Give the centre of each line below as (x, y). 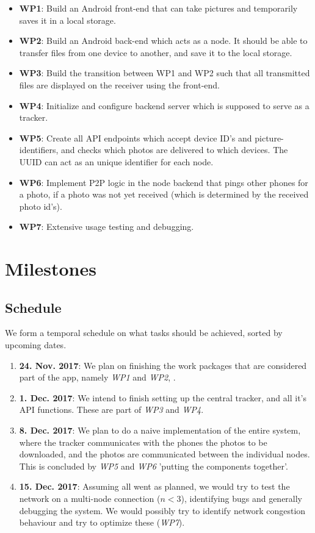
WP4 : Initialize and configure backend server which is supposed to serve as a (164, 105)
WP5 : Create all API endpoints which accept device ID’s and (136, 138)
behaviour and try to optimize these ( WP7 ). (102, 522)
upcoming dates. (36, 345)
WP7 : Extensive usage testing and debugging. (107, 227)
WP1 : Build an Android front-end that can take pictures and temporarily (158, 8)
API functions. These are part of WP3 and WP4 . (111, 410)
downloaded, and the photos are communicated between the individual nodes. (165, 454)
